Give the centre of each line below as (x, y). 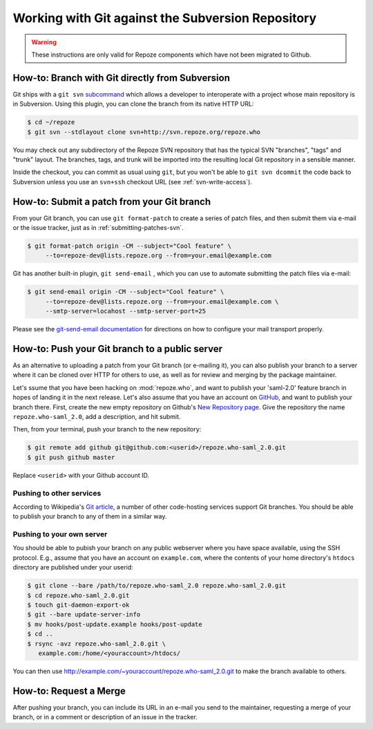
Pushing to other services (57, 493)
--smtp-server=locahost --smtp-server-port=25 (126, 311)
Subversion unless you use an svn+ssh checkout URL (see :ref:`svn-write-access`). (132, 182)
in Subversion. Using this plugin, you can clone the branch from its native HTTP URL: (133, 104)
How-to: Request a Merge (69, 691)
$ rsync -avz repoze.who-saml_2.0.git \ (96, 643)
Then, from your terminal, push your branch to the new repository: (107, 429)
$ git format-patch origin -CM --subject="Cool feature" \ (129, 246)
